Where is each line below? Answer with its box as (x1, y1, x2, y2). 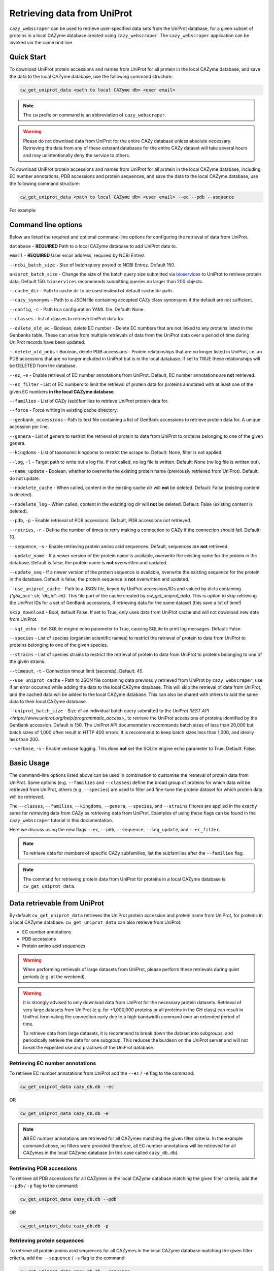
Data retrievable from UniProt (9, 899, 104, 907)
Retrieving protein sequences (9, 1237, 84, 1244)
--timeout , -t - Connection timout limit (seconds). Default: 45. (9, 668, 144, 674)
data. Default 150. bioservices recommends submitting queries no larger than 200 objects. (9, 278, 203, 284)
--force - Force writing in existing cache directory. (9, 407, 118, 413)
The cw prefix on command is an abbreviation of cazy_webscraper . (23, 112, 166, 118)
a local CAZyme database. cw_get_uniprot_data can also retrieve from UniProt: (9, 919, 182, 925)
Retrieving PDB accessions (9, 1165, 78, 1172)
